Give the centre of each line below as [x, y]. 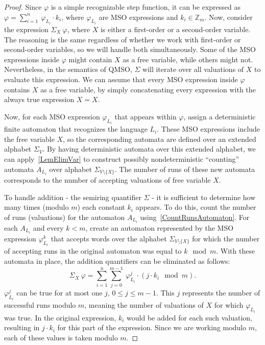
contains [17, 89]
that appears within [146, 116]
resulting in [22, 327]
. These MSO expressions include [209, 129]
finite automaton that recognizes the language [76, 129]
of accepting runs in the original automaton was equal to [93, 251]
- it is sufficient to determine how [204, 197]
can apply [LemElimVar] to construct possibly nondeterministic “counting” [122, 159]
